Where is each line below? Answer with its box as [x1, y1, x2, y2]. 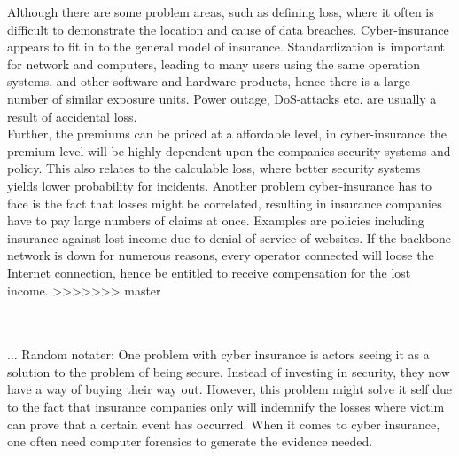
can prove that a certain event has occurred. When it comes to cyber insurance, [7, 414, 440, 433]
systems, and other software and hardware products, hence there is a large [7, 72, 410, 90]
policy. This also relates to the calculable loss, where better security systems [7, 159, 421, 177]
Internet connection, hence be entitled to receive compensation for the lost [7, 263, 411, 281]
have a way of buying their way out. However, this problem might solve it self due [7, 380, 452, 398]
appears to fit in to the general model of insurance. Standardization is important [7, 37, 445, 56]
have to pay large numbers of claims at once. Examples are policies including [7, 211, 424, 230]
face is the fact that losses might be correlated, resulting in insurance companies [7, 193, 442, 212]
